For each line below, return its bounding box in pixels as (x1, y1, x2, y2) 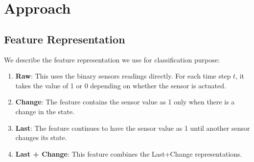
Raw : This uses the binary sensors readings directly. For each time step (15, 71, 231, 81)
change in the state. (15, 106, 75, 116)
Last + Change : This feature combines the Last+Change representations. (15, 148, 242, 159)
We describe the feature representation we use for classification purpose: (4, 54, 220, 64)
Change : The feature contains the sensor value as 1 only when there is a (15, 97, 235, 107)
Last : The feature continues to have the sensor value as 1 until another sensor (15, 122, 250, 133)
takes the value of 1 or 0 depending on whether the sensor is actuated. (15, 80, 226, 90)
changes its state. (15, 132, 67, 142)
